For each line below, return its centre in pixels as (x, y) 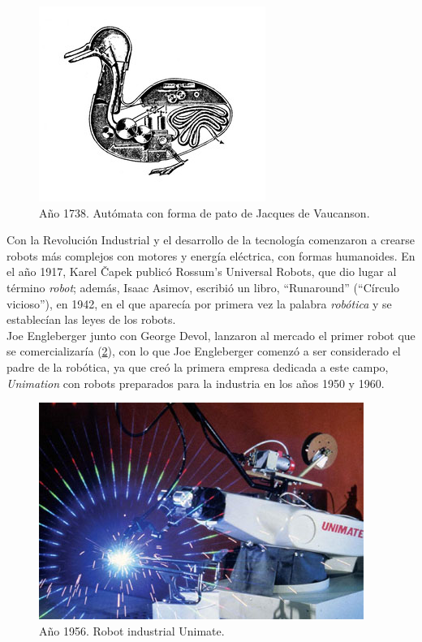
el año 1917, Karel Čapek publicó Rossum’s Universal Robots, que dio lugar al (202, 271)
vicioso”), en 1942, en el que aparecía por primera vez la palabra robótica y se (199, 303)
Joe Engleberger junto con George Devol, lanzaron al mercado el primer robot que (211, 335)
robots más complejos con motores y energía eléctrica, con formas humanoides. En (211, 255)
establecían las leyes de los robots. (91, 319)
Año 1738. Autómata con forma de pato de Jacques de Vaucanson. (205, 212)
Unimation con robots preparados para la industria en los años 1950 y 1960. (196, 383)
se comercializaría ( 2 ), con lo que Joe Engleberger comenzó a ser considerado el (204, 351)
